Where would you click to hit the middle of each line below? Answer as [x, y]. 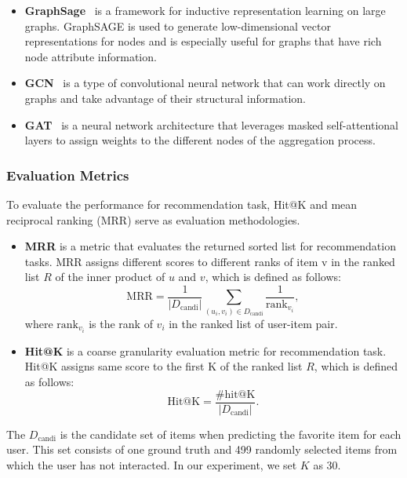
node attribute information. [91, 56]
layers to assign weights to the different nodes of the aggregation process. [200, 140]
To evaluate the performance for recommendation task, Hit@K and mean [182, 204]
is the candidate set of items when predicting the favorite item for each [231, 434]
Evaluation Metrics [68, 175]
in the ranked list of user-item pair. [253, 323]
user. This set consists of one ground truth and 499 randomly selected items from [202, 449]
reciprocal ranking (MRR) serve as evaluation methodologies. [153, 219]
